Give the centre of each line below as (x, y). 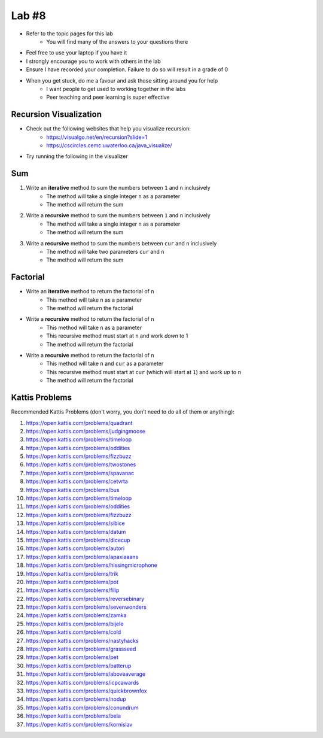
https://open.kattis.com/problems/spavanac (80, 473)
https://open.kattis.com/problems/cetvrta (77, 481)
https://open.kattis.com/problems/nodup (76, 699)
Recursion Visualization (56, 115)
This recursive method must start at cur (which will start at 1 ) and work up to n (144, 372)
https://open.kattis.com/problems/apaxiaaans (82, 557)
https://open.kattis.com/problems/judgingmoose (86, 431)
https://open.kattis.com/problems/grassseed (81, 649)
